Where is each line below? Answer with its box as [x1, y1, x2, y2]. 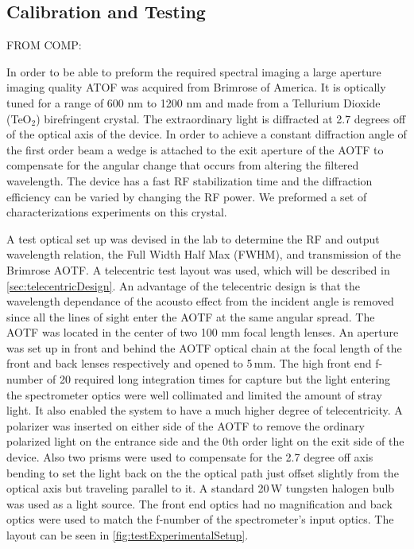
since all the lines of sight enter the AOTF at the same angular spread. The [6, 308, 375, 325]
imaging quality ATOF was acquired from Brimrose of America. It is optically [6, 79, 386, 95]
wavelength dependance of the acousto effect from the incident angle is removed [6, 293, 394, 310]
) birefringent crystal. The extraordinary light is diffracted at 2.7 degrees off [36, 110, 406, 127]
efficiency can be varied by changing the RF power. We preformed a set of [6, 188, 367, 204]
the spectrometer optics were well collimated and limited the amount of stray [6, 386, 382, 403]
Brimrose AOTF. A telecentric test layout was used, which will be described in [6, 261, 390, 278]
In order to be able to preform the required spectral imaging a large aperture [6, 63, 381, 80]
